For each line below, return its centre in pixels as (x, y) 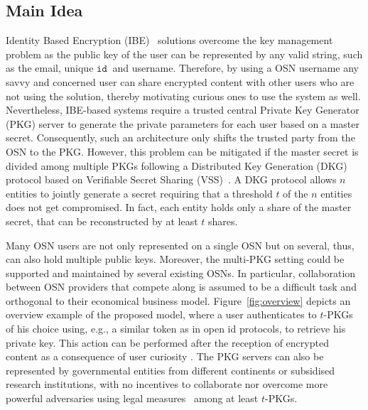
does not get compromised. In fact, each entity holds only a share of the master (179, 207)
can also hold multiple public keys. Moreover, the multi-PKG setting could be (175, 259)
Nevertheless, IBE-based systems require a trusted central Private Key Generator (183, 110)
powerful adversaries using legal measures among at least (132, 398)
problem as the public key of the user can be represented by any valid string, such (184, 54)
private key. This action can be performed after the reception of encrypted (167, 342)
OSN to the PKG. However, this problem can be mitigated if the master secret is (182, 151)
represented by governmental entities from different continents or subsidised (171, 370)
